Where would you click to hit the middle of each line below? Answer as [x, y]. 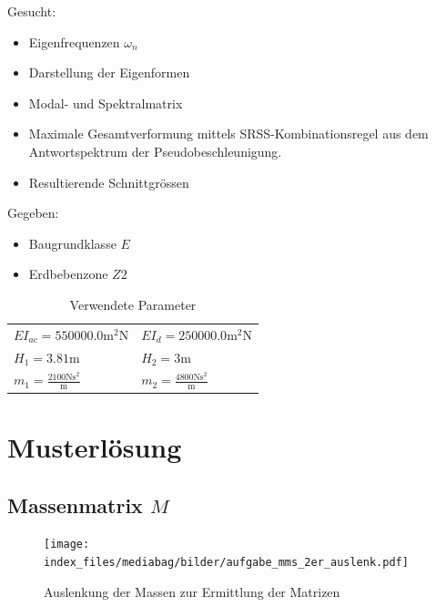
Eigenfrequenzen [74, 41]
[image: [67, 545]
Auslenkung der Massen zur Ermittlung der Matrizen [192, 591]
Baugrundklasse [72, 243]
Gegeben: [33, 213]
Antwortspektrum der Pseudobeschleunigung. [155, 151]
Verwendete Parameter [133, 304]
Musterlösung [95, 446]
